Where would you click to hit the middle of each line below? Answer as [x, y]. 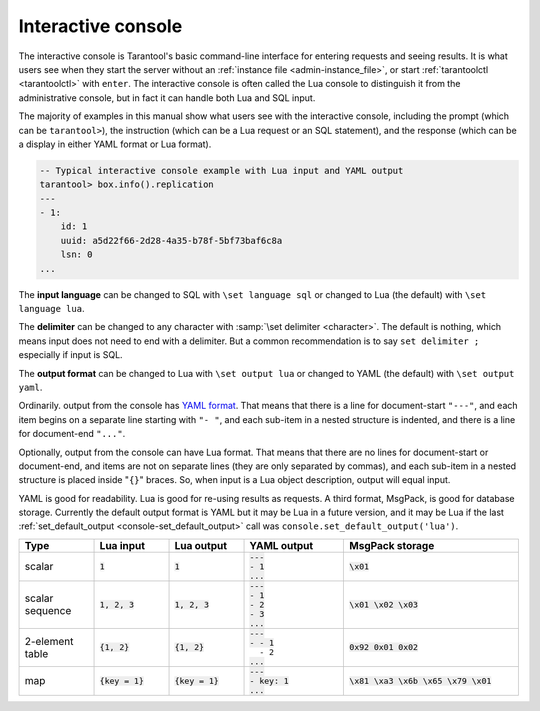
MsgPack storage [392, 545]
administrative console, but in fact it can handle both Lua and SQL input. [167, 97]
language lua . [51, 308]
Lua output [201, 545]
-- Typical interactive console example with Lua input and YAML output [221, 170]
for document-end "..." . [72, 434]
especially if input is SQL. [71, 355]
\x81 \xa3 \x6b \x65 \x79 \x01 [420, 680]
